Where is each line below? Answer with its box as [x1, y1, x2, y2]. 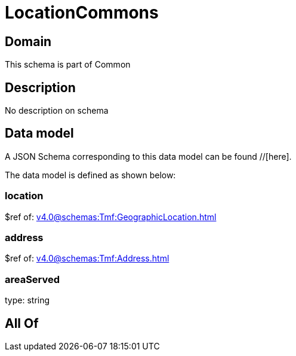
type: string [5, 295, 50, 306]
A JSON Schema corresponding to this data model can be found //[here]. [5, 151, 292, 162]
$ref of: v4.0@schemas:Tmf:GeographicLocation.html [5, 211, 217, 222]
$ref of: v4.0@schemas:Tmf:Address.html [5, 253, 169, 264]
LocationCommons [5, 2, 159, 23]
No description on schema [5, 105, 109, 116]
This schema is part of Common [5, 59, 131, 70]
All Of [5, 315, 39, 331]
